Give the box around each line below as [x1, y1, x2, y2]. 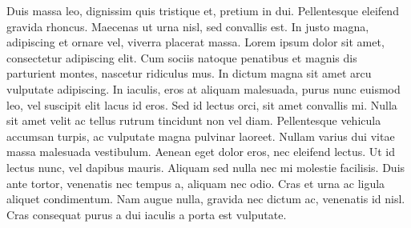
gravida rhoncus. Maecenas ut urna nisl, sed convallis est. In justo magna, [6, 18, 369, 34]
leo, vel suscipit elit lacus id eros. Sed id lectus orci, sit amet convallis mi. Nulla [6, 96, 397, 113]
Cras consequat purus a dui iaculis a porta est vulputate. [6, 206, 287, 222]
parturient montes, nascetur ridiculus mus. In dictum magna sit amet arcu [6, 65, 372, 82]
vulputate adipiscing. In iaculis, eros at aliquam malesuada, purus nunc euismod [6, 80, 401, 97]
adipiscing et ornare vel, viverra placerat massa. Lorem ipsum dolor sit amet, [6, 34, 385, 50]
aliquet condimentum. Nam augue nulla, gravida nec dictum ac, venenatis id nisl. [6, 190, 405, 207]
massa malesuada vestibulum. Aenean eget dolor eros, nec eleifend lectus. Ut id [6, 143, 396, 160]
